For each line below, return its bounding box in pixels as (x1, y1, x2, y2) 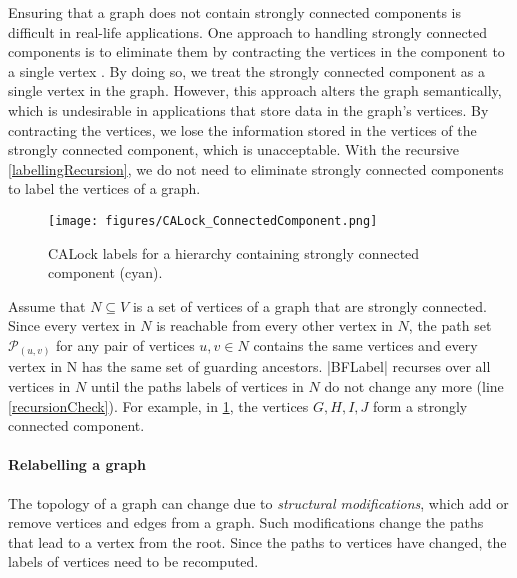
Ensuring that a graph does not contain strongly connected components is (8, 2, 461, 22)
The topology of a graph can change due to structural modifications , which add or (8, 492, 509, 513)
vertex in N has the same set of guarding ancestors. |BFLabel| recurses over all (8, 356, 491, 377)
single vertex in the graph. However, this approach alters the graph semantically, (8, 80, 502, 101)
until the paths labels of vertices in (90, 376, 304, 397)
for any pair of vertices (56, 334, 195, 355)
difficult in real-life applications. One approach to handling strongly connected (8, 21, 488, 42)
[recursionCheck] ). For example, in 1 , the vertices (8, 395, 309, 416)
